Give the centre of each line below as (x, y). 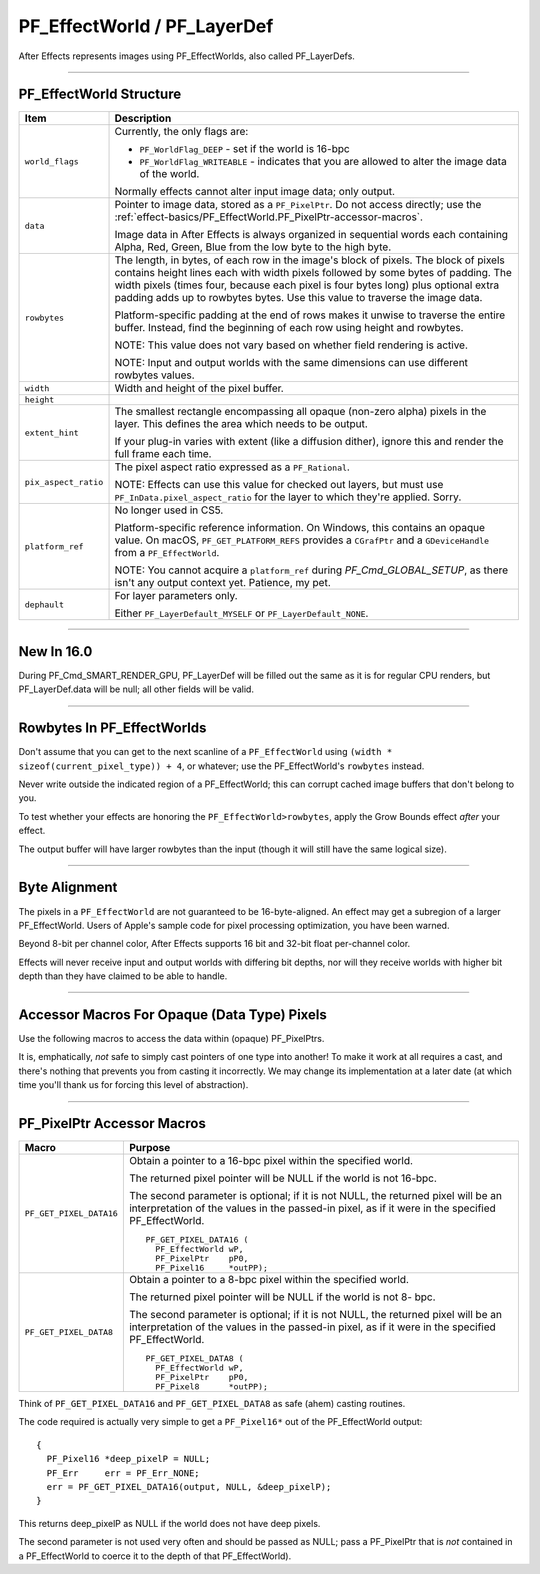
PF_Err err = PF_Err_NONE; (123, 1473)
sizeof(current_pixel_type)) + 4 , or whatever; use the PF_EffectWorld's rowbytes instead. (221, 766)
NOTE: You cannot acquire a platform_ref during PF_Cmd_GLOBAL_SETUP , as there (311, 570)
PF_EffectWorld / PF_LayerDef (146, 26)
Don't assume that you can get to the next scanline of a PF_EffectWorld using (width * (205, 752)
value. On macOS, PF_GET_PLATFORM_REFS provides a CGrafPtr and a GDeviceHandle (302, 540)
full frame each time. (163, 454)
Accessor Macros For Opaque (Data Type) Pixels (172, 1014)
